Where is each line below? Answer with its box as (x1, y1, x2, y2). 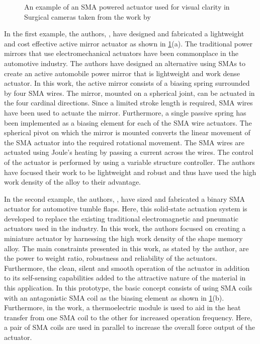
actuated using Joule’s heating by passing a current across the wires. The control (4, 147, 253, 157)
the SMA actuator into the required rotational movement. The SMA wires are (4, 137, 244, 147)
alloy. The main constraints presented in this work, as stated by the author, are (4, 243, 249, 253)
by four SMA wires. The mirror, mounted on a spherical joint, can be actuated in (4, 87, 255, 98)
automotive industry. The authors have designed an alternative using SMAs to (4, 58, 246, 68)
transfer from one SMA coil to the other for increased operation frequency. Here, (4, 312, 252, 322)
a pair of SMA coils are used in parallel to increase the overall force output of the (4, 322, 255, 332)
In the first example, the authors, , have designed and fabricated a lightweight (4, 28, 244, 39)
